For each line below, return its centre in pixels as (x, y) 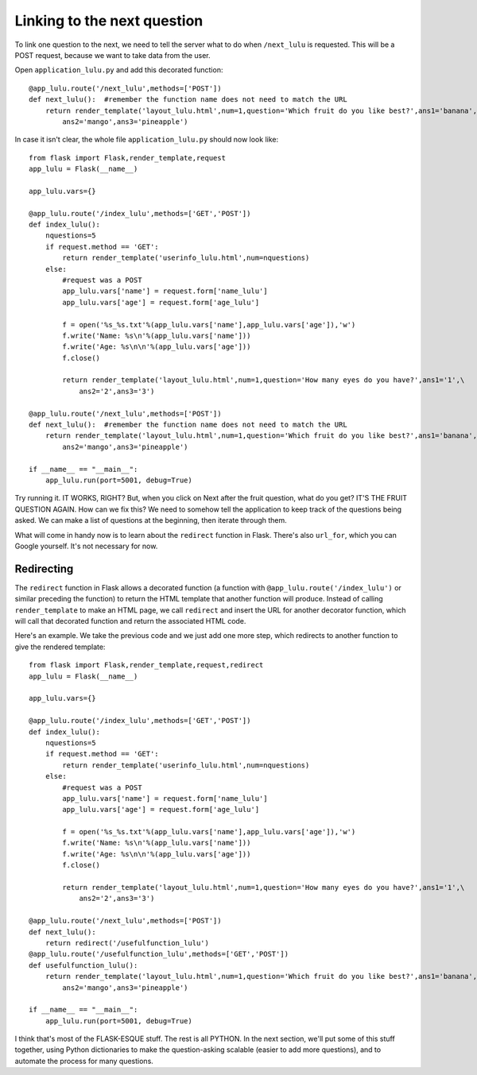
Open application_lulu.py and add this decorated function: (119, 70)
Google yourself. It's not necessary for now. (86, 546)
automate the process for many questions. (84, 1061)
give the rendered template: (60, 647)
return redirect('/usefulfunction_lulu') (127, 943)
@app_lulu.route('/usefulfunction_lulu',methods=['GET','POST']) (159, 954)
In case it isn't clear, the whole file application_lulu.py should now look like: (146, 140)
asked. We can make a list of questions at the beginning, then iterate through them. (151, 520)
